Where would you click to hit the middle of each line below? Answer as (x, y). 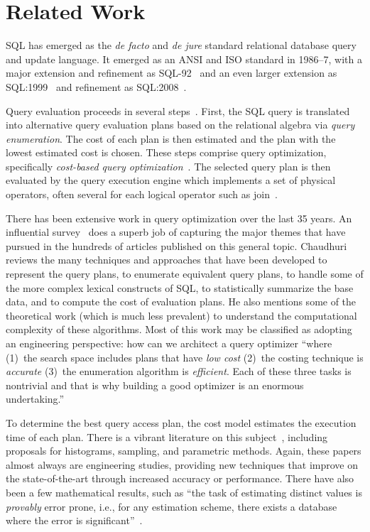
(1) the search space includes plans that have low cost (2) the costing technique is (185, 357)
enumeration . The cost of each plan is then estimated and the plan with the (171, 138)
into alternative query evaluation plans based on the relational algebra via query (180, 125)
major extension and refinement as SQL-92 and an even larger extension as (172, 73)
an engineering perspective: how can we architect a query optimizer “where (169, 343)
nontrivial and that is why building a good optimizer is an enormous (155, 385)
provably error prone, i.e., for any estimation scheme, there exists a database (172, 506)
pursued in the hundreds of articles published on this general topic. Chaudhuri (176, 245)
